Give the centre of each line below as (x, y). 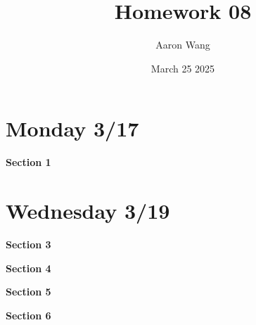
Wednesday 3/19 (88, 211)
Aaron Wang (183, 45)
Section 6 (28, 315)
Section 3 (28, 244)
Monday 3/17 (72, 128)
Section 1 (28, 162)
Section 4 (28, 268)
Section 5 (28, 292)
